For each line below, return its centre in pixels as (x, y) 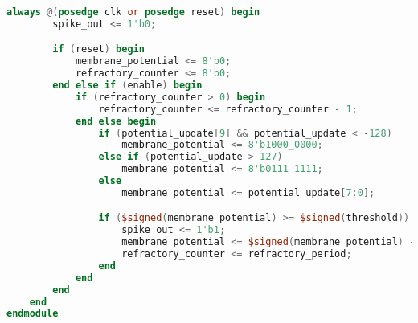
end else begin (116, 121)
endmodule (33, 314)
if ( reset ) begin (98, 49)
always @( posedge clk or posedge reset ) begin (133, 12)
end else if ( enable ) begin (127, 86)
